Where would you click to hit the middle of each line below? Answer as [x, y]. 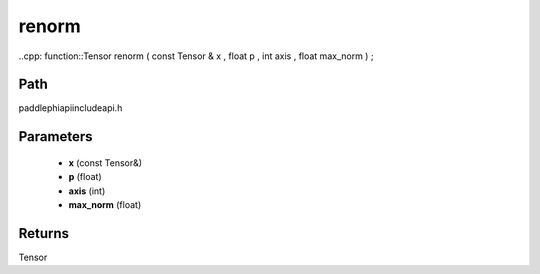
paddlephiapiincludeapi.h [70, 108]
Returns [44, 233]
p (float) [85, 177]
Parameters [55, 136]
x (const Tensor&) [105, 162]
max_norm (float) [105, 205]
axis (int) [87, 191]
